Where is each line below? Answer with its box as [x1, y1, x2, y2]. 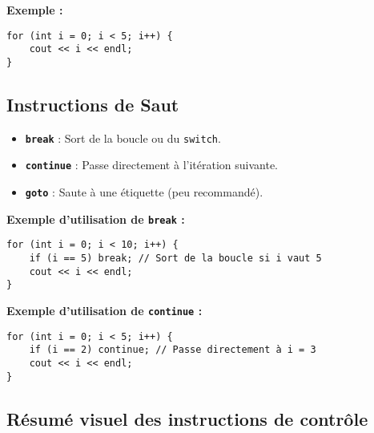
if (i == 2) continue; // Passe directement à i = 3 [29, 344, 316, 356]
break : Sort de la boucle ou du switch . [25, 129, 221, 146]
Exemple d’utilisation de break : [6, 210, 185, 227]
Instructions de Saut [6, 91, 179, 116]
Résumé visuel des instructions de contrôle [6, 406, 368, 431]
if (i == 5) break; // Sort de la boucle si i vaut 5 [29, 253, 322, 265]
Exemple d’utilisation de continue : [6, 302, 203, 319]
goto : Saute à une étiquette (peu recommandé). [25, 184, 263, 200]
